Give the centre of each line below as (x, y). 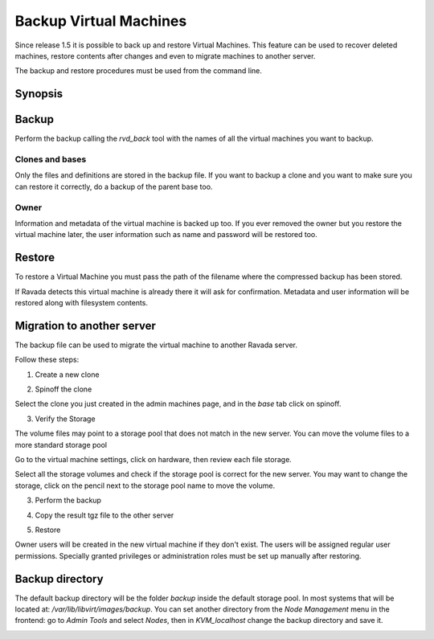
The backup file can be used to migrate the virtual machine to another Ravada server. (156, 345)
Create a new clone (67, 375)
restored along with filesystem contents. (82, 303)
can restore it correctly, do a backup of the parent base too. (114, 186)
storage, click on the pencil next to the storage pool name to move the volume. (145, 485)
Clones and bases (51, 159)
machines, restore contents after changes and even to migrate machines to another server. (165, 55)
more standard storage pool (61, 444)
